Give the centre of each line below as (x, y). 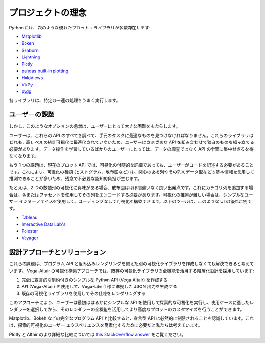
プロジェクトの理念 (48, 13)
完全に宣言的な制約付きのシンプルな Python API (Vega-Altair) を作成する (94, 280)
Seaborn (30, 50)
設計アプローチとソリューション (57, 252)
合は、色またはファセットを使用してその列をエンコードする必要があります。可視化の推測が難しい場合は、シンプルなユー (131, 195)
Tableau (29, 217)
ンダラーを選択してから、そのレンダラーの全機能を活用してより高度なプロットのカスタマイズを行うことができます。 (127, 309)
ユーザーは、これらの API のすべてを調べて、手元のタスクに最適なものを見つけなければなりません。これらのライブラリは (131, 135)
